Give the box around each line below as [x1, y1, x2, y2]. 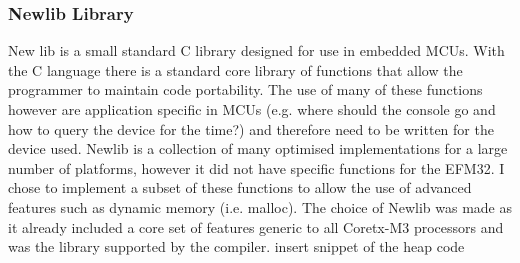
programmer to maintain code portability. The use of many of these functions [8, 79, 483, 100]
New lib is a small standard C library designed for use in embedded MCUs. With [8, 40, 505, 61]
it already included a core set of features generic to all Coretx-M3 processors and [8, 216, 504, 237]
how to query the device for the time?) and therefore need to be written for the [8, 118, 494, 139]
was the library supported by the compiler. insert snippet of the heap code [8, 236, 465, 257]
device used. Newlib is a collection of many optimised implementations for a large [8, 138, 508, 159]
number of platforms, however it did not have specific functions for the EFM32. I [8, 157, 505, 178]
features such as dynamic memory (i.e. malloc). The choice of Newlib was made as [8, 196, 512, 217]
